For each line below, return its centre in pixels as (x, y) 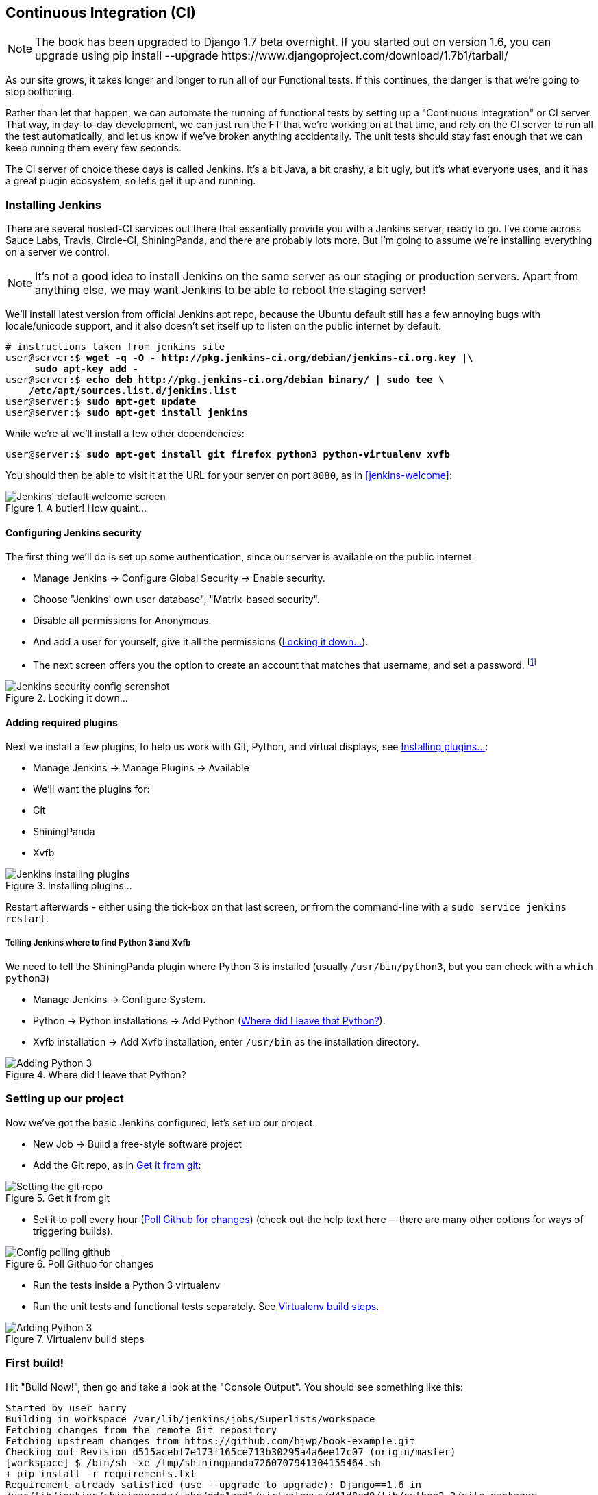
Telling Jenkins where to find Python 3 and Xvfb (98, 942)
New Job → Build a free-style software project (138, 1144)
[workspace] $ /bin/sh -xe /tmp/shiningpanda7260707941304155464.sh (193, 1462)
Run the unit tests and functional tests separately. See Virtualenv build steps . (206, 1306)
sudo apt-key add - (86, 369)
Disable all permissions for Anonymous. (122, 621)
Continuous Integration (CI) (101, 13)
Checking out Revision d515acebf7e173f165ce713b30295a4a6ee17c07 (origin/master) (231, 1451)
